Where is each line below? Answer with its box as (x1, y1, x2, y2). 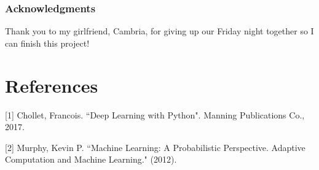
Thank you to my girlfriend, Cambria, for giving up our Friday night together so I (5, 25, 314, 37)
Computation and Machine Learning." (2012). (5, 153, 177, 166)
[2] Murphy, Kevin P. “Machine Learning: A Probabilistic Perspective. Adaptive (5, 141, 305, 153)
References (5, 72, 98, 98)
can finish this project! (5, 36, 90, 49)
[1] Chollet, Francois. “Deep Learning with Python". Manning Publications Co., (5, 108, 305, 121)
